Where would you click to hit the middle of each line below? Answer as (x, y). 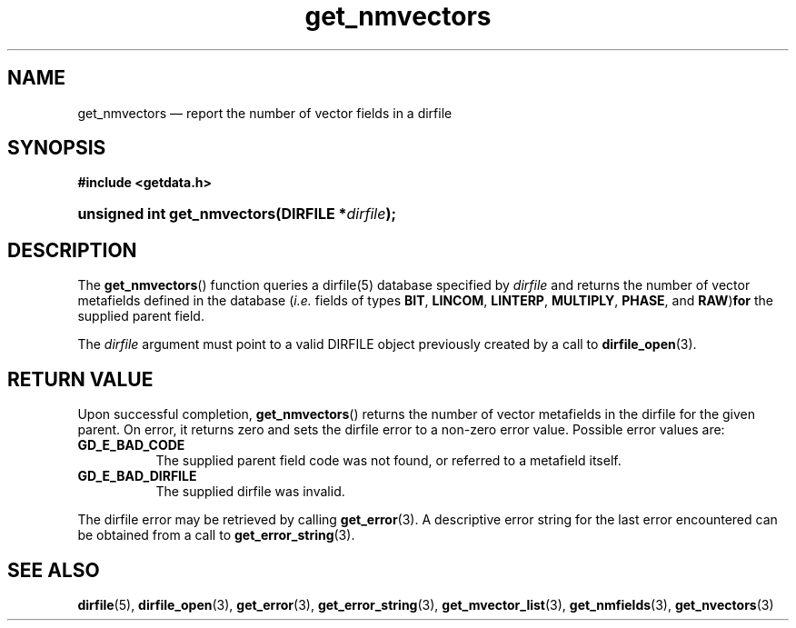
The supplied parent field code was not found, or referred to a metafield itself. (388, 461)
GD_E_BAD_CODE (131, 445)
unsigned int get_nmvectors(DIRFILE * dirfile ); (237, 214)
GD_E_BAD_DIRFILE (137, 476)
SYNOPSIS (57, 148)
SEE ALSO (54, 570)
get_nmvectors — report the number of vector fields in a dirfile (265, 113)
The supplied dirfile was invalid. (250, 492)
